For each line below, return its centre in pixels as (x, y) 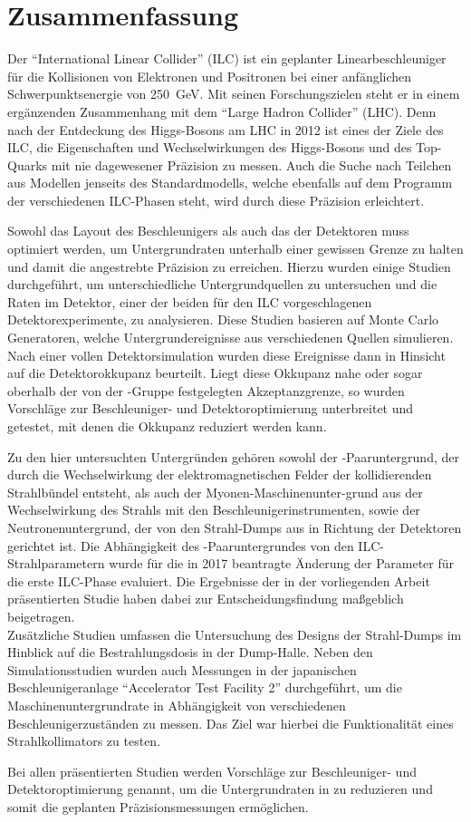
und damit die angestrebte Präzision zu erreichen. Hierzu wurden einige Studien (229, 266)
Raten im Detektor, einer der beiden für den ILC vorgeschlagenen (190, 301)
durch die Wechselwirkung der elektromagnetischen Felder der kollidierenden (220, 474)
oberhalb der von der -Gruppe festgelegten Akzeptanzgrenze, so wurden (206, 390)
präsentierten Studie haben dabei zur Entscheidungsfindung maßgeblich (206, 599)
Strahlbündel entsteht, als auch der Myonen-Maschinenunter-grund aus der (215, 492)
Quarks (28, 164)
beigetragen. (41, 616)
